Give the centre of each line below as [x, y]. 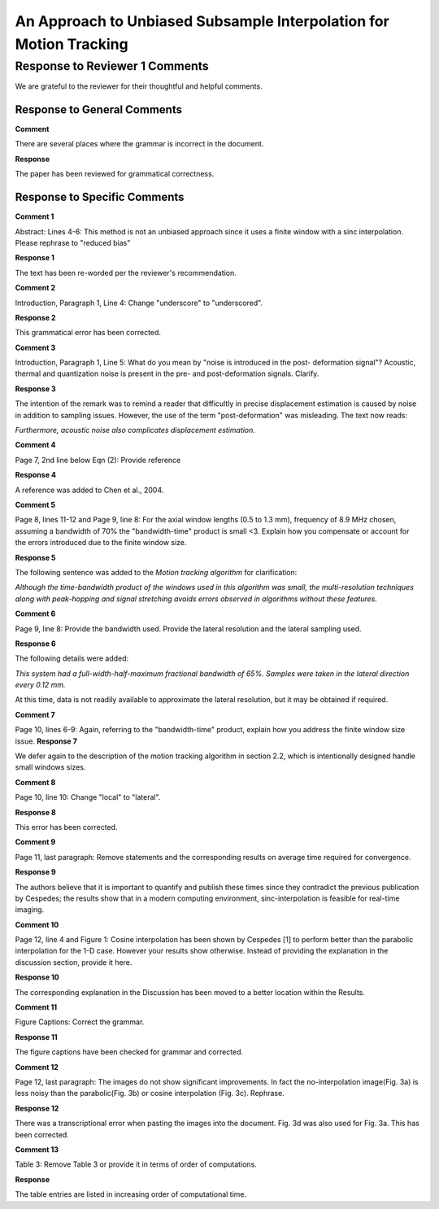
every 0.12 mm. [40, 685]
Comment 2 [35, 288]
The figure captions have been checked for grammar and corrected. [129, 1052]
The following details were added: [72, 658]
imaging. [30, 910]
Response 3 [35, 388]
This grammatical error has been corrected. [88, 333]
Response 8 [35, 812]
